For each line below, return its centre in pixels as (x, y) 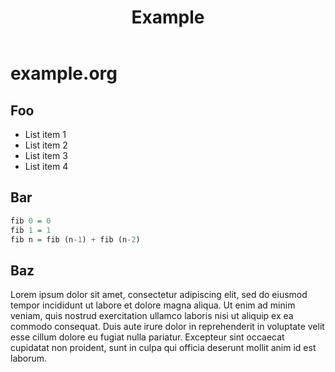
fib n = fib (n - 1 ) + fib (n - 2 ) (75, 239)
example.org (64, 73)
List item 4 (46, 166)
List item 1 (45, 134)
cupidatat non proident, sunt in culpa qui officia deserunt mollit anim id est (163, 348)
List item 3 (46, 155)
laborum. (29, 358)
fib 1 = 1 (31, 230)
